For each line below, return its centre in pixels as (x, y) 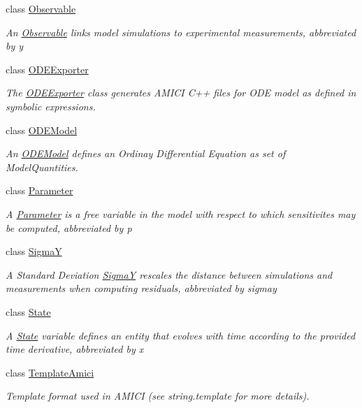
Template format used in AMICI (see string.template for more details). (158, 396)
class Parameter (39, 190)
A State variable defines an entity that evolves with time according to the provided (181, 335)
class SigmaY (34, 251)
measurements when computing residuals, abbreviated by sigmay (141, 288)
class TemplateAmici (50, 372)
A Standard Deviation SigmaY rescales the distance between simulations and (169, 274)
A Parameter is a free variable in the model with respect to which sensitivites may (181, 213)
